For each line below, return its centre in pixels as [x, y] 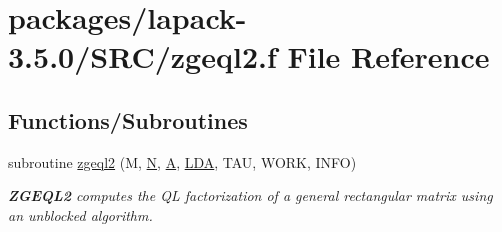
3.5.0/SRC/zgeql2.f [142, 56]
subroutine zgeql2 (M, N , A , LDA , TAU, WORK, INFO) [182, 161]
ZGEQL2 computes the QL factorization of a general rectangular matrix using [250, 195]
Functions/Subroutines [128, 119]
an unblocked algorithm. [80, 214]
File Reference [388, 56]
